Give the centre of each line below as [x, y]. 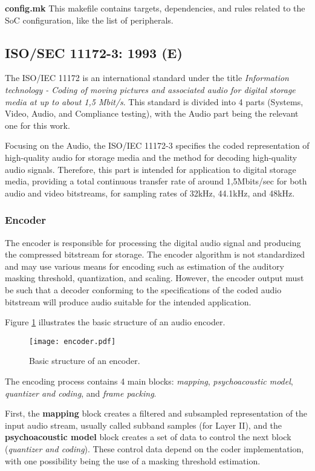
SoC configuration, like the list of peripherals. [89, 20]
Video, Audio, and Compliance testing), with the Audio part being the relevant [152, 113]
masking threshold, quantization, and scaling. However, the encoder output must [154, 278]
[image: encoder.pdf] [73, 341]
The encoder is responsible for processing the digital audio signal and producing [153, 242]
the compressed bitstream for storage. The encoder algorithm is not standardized [155, 254]
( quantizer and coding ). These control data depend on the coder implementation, [154, 448]
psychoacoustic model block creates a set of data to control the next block [148, 437]
